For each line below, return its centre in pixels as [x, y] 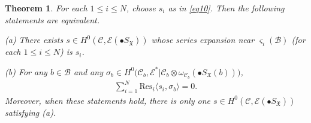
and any [88, 71]
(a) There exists [34, 40]
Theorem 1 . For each [46, 8]
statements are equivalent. [52, 19]
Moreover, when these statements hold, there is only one [108, 100]
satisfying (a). [31, 112]
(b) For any [26, 71]
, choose [141, 8]
